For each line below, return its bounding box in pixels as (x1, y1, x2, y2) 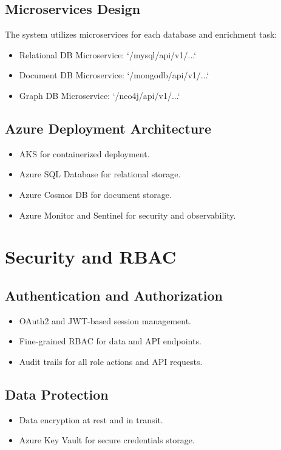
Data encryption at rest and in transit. (19, 413, 163, 426)
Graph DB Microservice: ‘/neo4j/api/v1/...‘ (19, 89, 180, 101)
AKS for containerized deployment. (19, 147, 150, 160)
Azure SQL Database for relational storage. (19, 168, 181, 180)
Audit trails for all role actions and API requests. (19, 355, 203, 367)
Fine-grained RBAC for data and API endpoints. (19, 335, 201, 347)
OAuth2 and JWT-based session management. (19, 314, 192, 327)
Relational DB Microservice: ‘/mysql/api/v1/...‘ (19, 48, 197, 61)
